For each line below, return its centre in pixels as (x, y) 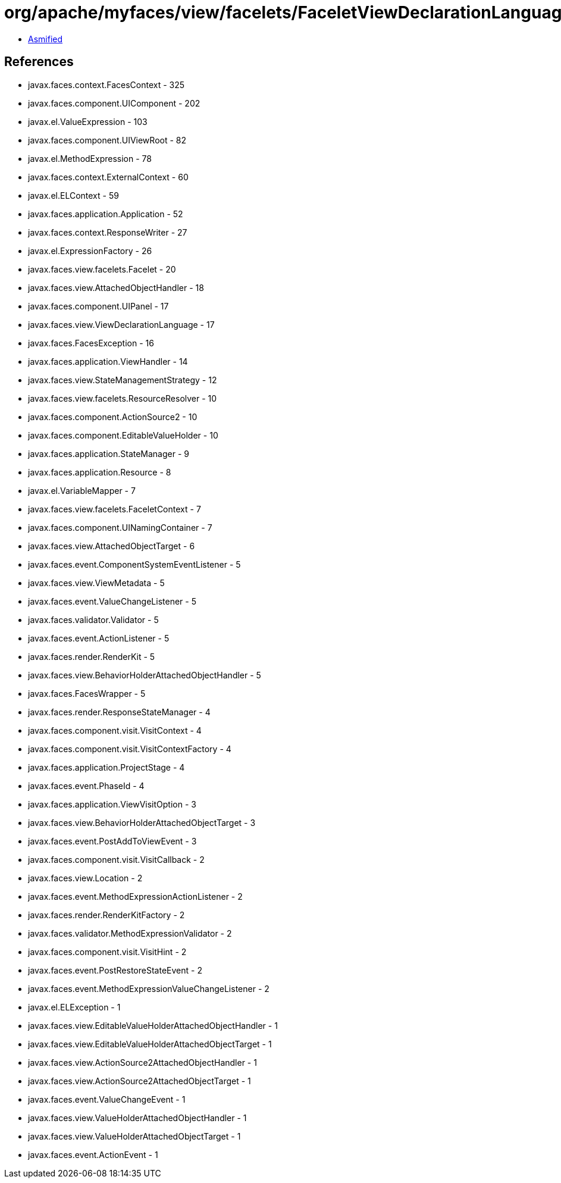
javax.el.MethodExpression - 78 (90, 158)
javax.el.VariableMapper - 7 (82, 490)
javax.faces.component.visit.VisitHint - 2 (107, 952)
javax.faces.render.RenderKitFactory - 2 (106, 915)
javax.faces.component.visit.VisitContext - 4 (115, 730)
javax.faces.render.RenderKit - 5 (92, 656)
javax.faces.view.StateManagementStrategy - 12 (123, 380)
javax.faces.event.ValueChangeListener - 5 (112, 601)
